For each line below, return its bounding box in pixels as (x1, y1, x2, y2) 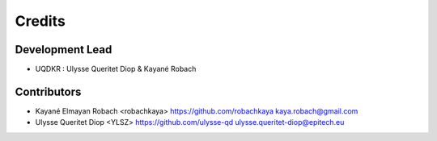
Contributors (15, 85, 82, 98)
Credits (15, 12, 66, 30)
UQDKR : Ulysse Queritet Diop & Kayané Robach (35, 64, 197, 74)
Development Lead (15, 43, 112, 56)
